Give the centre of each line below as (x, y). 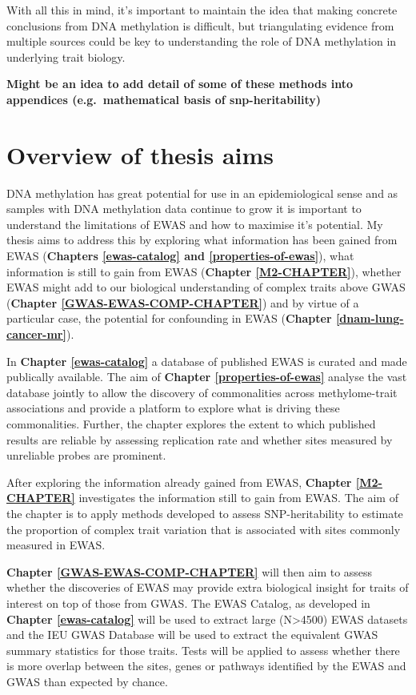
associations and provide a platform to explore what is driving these (173, 408)
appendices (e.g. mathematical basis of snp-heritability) (164, 99)
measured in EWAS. (56, 545)
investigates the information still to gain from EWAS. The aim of (238, 498)
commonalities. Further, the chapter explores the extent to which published (191, 424)
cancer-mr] (36, 334)
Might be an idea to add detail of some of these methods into (180, 84)
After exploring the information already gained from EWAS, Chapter (179, 482)
